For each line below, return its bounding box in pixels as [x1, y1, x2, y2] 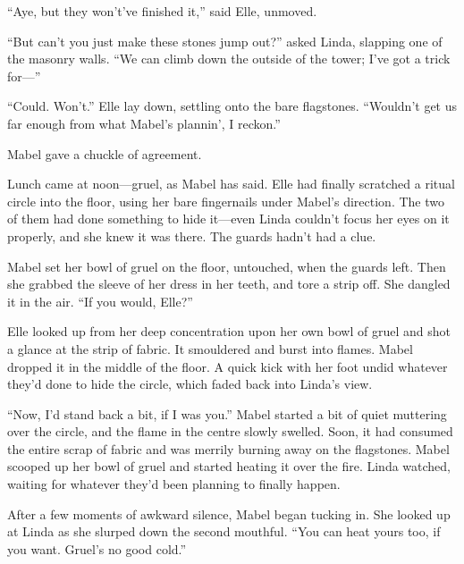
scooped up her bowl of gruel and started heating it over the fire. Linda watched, [7, 457, 451, 476]
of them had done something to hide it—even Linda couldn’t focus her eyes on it [7, 209, 450, 228]
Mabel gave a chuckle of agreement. [7, 144, 202, 163]
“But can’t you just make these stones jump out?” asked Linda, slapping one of [7, 31, 443, 50]
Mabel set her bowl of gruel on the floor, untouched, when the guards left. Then [7, 257, 446, 275]
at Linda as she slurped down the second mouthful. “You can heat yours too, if [7, 522, 441, 541]
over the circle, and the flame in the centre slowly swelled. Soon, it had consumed [7, 422, 453, 441]
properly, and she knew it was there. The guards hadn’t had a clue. [7, 226, 376, 245]
